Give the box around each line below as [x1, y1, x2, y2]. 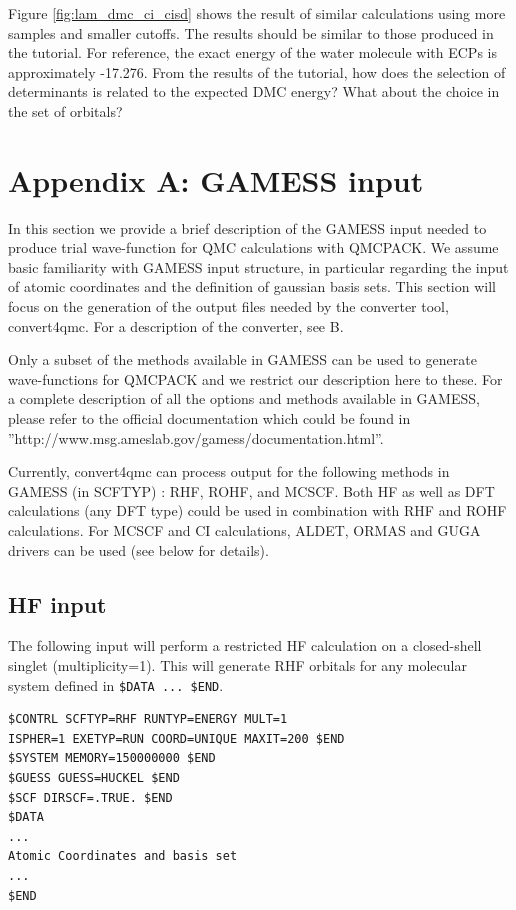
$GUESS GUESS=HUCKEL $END [8, 771, 180, 786]
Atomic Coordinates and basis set [8, 849, 238, 864]
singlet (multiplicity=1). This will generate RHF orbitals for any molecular [8, 654, 467, 675]
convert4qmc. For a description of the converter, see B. [8, 315, 344, 336]
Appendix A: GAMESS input [8, 159, 424, 200]
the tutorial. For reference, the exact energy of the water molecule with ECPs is [8, 42, 497, 63]
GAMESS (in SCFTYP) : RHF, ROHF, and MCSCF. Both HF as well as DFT [8, 480, 495, 501]
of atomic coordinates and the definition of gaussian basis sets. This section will [8, 276, 496, 297]
